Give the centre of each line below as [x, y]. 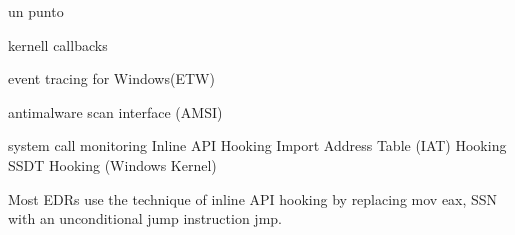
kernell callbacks [58, 44]
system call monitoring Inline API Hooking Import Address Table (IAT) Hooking [257, 145]
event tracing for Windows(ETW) [111, 78]
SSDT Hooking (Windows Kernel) [112, 164]
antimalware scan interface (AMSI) [115, 111]
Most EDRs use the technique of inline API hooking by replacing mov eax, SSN [253, 198]
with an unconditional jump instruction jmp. [145, 218]
